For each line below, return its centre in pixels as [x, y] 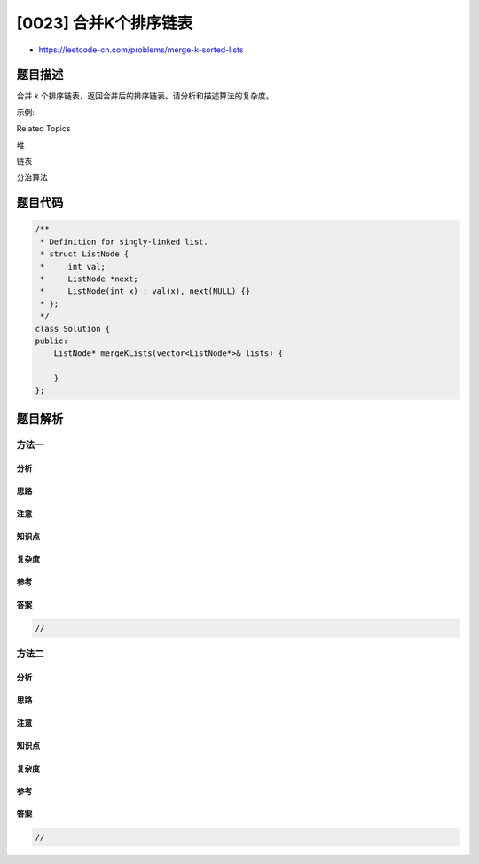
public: [51, 341]
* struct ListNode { [85, 254]
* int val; [73, 267]
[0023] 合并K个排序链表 [105, 23]
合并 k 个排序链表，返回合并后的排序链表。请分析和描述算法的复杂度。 [145, 96]
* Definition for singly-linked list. [124, 241]
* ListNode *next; [90, 279]
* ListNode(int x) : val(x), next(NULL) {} [145, 291]
